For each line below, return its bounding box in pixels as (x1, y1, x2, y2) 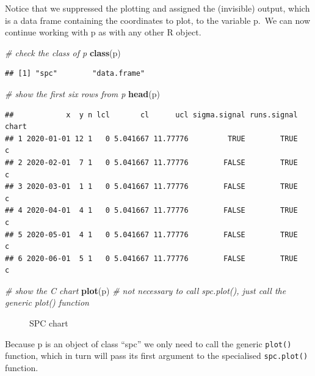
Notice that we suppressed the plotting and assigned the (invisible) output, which (5, 2, 310, 14)
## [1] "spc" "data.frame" (5, 69, 145, 78)
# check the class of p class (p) (5, 46, 121, 59)
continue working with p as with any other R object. (5, 26, 201, 39)
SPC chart (29, 317, 68, 330)
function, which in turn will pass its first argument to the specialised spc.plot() (5, 349, 308, 362)
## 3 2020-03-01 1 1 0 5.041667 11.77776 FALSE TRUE (5, 182, 298, 191)
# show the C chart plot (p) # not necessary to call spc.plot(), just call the (5, 284, 286, 297)
